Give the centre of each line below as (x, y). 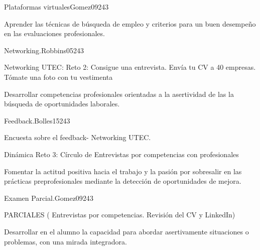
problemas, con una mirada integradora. (66, 241)
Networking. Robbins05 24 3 (44, 50)
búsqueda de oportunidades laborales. (62, 104)
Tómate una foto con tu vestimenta (58, 77)
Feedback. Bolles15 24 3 (37, 120)
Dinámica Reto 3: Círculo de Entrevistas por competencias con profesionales (121, 154)
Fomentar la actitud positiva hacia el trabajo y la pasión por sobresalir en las (123, 171)
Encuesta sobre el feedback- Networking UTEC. (78, 137)
